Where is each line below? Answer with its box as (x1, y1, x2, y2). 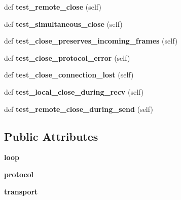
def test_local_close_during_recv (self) (4, 86, 144, 97)
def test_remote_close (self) (4, 2, 101, 12)
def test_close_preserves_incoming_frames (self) (4, 35, 178, 46)
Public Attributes (4, 128, 98, 144)
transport (4, 186, 38, 196)
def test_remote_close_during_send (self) (4, 103, 153, 114)
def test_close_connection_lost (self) (4, 69, 134, 80)
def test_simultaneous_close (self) (4, 18, 123, 29)
